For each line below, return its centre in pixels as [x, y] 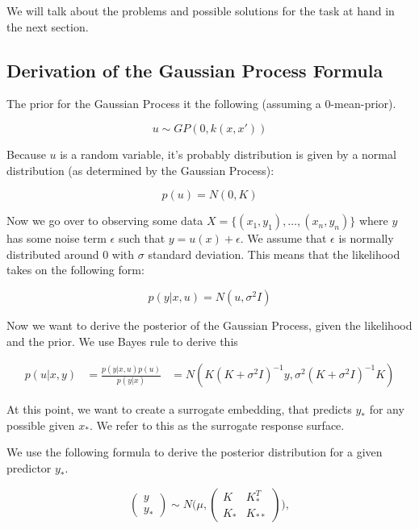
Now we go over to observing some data [105, 221]
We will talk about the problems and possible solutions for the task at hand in [201, 10]
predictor [29, 467]
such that [142, 238]
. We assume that [283, 238]
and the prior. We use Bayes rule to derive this [122, 341]
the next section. [48, 26]
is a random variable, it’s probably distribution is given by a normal [228, 154]
